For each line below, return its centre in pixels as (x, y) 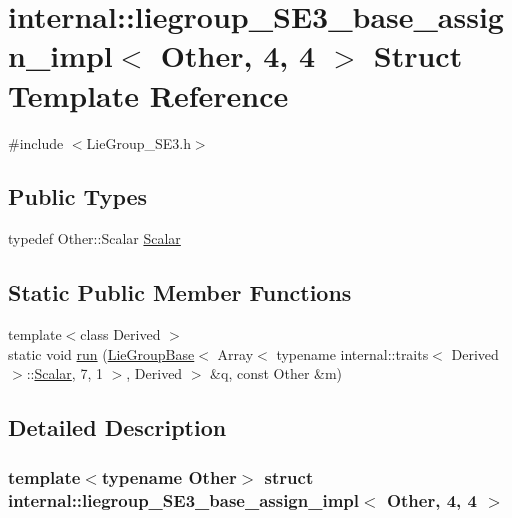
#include (36, 142)
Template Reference (148, 94)
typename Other (169, 476)
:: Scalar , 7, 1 (64, 373)
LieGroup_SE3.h (138, 142)
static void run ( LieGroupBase (101, 353)
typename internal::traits (352, 353)
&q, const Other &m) (276, 373)
